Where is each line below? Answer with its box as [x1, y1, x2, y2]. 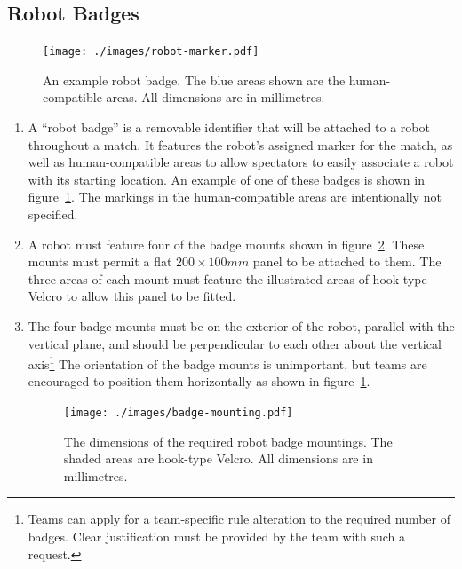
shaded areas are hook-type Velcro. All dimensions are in [63, 449, 373, 468]
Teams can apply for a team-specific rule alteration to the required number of [28, 510, 451, 528]
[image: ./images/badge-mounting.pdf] [63, 407, 293, 420]
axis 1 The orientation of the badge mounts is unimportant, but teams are [28, 352, 427, 373]
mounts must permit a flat [28, 252, 172, 271]
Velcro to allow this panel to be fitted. [28, 287, 236, 305]
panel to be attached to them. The [252, 252, 442, 271]
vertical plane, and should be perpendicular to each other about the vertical [28, 334, 442, 352]
